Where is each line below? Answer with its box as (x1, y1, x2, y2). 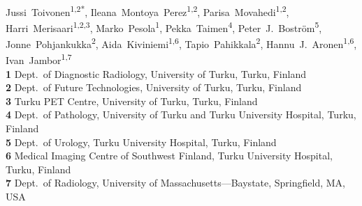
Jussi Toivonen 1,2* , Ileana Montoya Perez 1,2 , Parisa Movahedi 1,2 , (6, 2, 289, 19)
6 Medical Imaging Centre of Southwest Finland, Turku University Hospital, (6, 148, 333, 163)
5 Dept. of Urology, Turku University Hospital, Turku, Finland (6, 134, 277, 149)
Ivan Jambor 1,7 (6, 51, 72, 67)
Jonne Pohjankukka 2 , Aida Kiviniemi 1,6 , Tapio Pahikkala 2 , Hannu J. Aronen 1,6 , (6, 35, 357, 51)
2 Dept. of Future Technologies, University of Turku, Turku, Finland (6, 80, 302, 95)
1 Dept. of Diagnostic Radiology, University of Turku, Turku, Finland (6, 66, 306, 81)
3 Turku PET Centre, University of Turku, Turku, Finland (6, 93, 258, 108)
